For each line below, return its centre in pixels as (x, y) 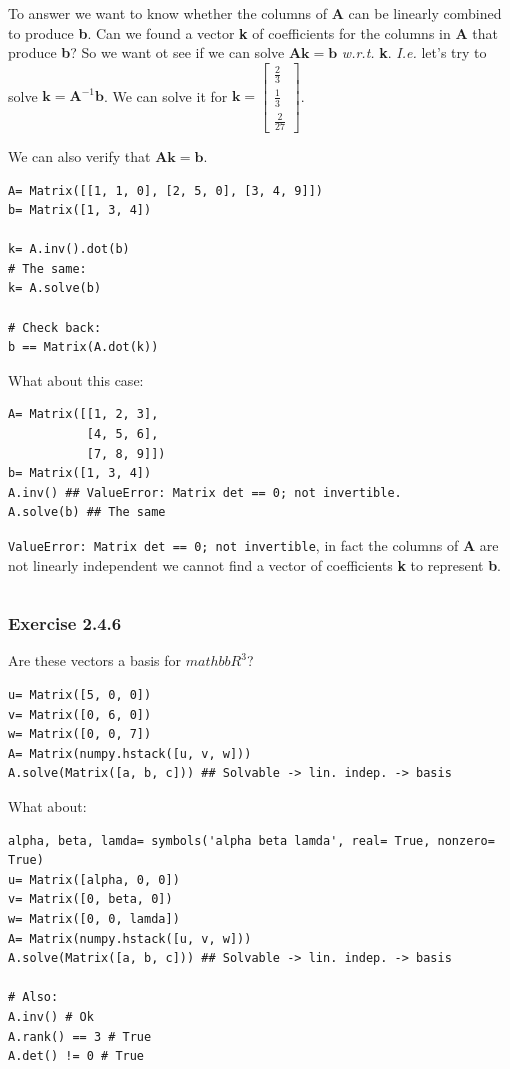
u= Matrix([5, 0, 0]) (80, 695)
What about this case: (76, 379)
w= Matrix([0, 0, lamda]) (94, 919)
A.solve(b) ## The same (87, 512)
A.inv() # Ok (51, 1016)
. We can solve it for (165, 95)
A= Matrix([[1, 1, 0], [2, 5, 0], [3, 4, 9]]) (165, 190)
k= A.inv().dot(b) (69, 249)
